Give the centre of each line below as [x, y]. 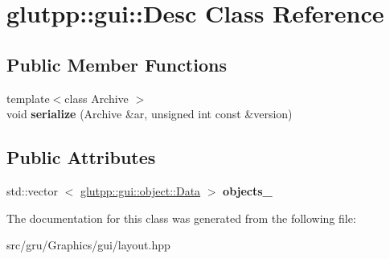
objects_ [248, 190]
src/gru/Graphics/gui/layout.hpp [88, 245]
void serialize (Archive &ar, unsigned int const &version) [150, 114]
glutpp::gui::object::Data [140, 190]
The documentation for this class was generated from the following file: [181, 218]
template [28, 98]
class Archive [96, 98]
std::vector [32, 190]
